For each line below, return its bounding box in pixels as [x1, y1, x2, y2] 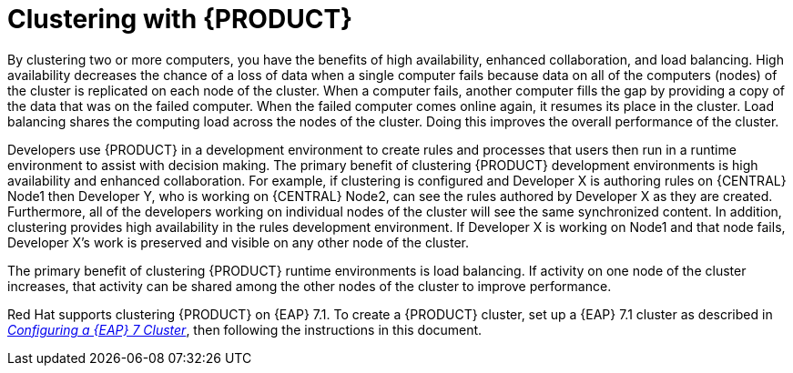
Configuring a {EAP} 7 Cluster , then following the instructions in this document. [7, 321, 483, 338]
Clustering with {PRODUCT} [7, 4, 353, 35]
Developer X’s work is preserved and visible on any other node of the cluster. [7, 234, 470, 250]
